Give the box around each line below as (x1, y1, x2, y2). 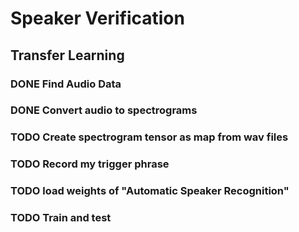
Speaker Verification (10, 7, 185, 30)
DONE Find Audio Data (10, 77, 122, 91)
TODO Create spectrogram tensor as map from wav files (10, 130, 289, 144)
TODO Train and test (10, 211, 112, 225)
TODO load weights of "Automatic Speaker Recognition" (10, 184, 290, 198)
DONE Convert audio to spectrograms (10, 103, 198, 117)
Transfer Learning (10, 47, 125, 64)
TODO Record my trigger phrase (10, 157, 170, 171)
